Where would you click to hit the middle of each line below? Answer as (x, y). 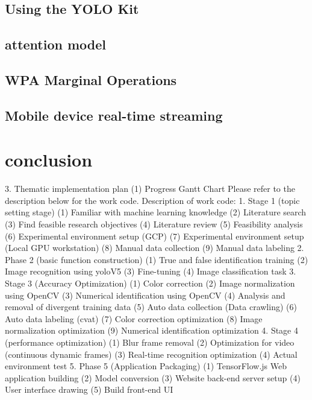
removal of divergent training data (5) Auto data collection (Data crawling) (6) (151, 307)
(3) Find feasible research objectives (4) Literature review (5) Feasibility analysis (154, 224)
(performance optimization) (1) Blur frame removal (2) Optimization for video (150, 342)
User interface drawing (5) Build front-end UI (89, 389)
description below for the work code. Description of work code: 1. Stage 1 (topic (152, 200)
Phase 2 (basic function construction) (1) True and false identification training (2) (157, 259)
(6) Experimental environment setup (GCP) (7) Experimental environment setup (154, 236)
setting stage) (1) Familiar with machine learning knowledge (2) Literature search (156, 212)
